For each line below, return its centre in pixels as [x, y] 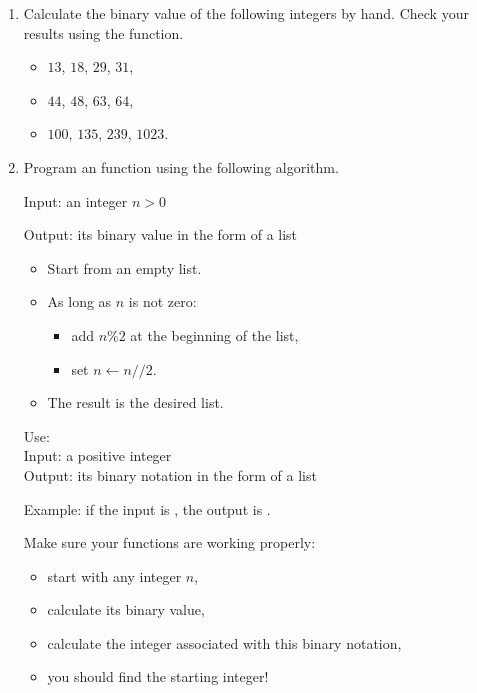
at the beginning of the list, [214, 334]
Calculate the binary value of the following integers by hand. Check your [246, 13]
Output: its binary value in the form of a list [160, 234]
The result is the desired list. [135, 402]
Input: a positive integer [97, 455]
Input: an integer [75, 200]
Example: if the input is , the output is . [147, 508]
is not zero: [162, 301]
